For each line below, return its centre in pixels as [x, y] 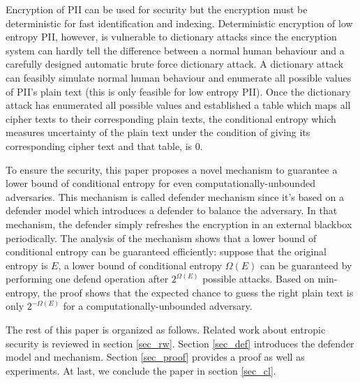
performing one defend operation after [87, 279]
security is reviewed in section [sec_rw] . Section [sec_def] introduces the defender [180, 343]
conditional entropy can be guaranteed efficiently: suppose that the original [166, 251]
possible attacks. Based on [258, 279]
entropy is [27, 265]
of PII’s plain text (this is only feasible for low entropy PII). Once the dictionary [178, 91]
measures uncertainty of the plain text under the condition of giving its [158, 132]
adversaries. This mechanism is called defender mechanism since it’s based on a [175, 196]
